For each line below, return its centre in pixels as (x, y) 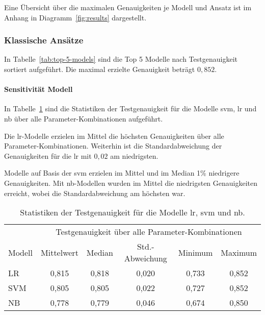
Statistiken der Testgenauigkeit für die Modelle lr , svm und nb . (132, 212)
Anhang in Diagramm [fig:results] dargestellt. (75, 17)
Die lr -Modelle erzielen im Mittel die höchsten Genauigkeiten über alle (114, 136)
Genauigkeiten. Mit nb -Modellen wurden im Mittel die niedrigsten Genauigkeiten (131, 183)
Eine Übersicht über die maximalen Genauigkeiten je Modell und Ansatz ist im (128, 7)
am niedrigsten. (134, 155)
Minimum (195, 252)
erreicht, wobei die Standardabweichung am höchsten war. (95, 193)
